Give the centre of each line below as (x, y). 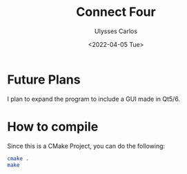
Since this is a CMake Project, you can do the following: (86, 146)
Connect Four (116, 12)
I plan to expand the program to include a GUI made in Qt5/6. (94, 99)
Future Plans (44, 79)
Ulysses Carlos (116, 31)
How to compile (53, 127)
